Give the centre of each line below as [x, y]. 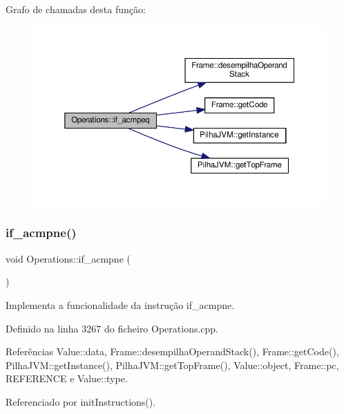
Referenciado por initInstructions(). [81, 401]
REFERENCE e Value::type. [67, 378]
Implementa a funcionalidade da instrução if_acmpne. [120, 304]
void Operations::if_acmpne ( [68, 258]
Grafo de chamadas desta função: [76, 9]
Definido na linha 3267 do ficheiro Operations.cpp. [112, 328]
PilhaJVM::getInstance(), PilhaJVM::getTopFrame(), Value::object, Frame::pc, [172, 365]
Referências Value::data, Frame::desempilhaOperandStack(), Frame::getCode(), [172, 351]
